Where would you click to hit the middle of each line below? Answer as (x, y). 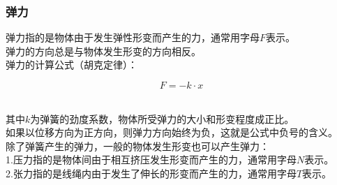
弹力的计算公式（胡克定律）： (72, 65)
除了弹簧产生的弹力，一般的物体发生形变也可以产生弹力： (137, 146)
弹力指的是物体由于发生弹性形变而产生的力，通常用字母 (133, 37)
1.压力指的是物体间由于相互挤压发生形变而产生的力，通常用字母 (151, 160)
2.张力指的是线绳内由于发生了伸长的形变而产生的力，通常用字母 (151, 173)
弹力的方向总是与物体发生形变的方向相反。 (103, 51)
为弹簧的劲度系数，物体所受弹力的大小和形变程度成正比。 (162, 118)
